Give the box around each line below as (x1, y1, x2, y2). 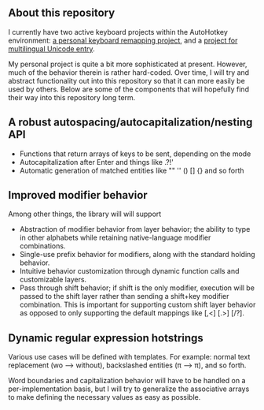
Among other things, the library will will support (8, 209, 162, 219)
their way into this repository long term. (8, 92, 136, 102)
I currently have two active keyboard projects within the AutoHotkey (8, 27, 228, 36)
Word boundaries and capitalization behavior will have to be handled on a (8, 376, 246, 386)
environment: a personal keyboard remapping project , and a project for (8, 35, 238, 45)
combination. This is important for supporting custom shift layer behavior (19, 300, 256, 310)
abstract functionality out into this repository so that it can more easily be (8, 76, 245, 85)
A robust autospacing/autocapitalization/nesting (8, 116, 253, 129)
